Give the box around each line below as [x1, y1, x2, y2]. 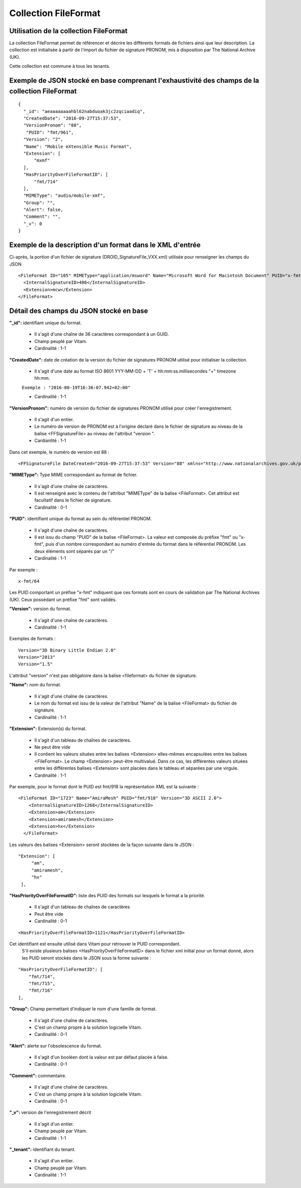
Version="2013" [18, 654, 56, 660]
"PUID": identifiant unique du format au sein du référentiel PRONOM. [9, 516, 152, 522]
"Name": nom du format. [9, 682, 61, 688]
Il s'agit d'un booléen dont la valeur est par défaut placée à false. [34, 1054, 169, 1060]
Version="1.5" [18, 661, 53, 667]
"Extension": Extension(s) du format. [9, 726, 87, 732]
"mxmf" [34, 158, 50, 163]
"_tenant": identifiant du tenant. [9, 1146, 76, 1152]
